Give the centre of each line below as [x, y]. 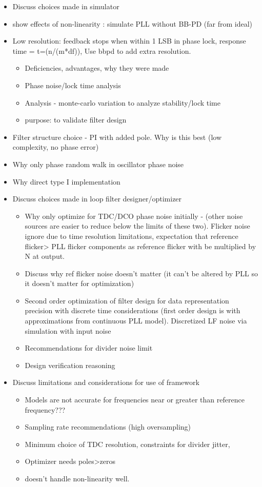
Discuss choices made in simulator [66, 6]
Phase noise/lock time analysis [73, 85]
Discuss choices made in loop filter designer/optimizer [97, 199]
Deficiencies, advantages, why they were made [97, 68]
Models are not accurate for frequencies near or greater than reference [135, 400]
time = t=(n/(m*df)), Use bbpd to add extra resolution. [102, 50]
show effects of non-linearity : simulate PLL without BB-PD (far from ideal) [132, 23]
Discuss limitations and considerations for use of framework [106, 382]
